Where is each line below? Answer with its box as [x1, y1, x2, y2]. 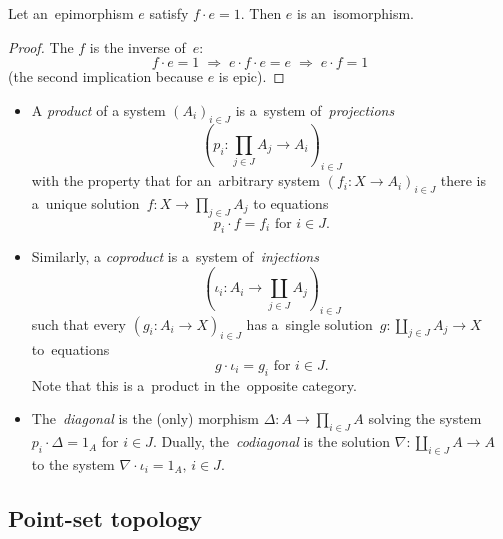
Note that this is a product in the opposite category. [31, 374, 357, 395]
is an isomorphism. [297, 3, 414, 23]
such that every [31, 313, 127, 334]
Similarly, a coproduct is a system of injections [31, 246, 319, 267]
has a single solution [246, 313, 373, 334]
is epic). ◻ [218, 66, 285, 87]
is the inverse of [89, 36, 186, 57]
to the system [31, 453, 115, 474]
